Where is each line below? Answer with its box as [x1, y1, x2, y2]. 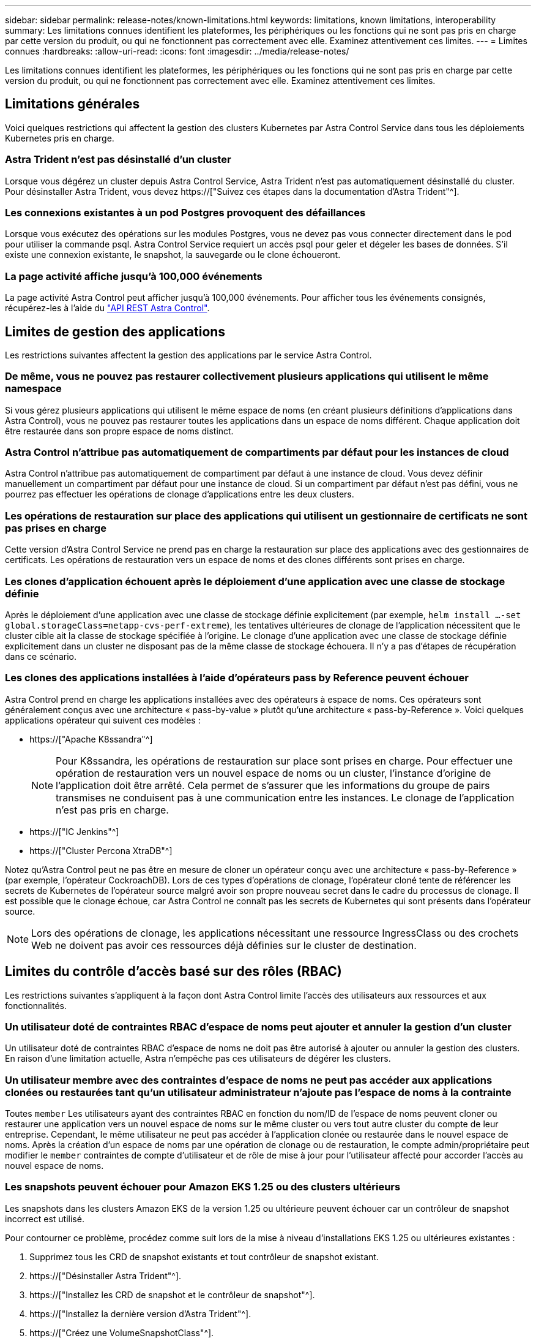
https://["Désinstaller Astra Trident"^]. [29, 1270, 182, 1281]
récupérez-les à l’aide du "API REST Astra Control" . [5, 303, 210, 314]
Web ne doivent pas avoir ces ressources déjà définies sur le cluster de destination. [31, 939, 417, 951]
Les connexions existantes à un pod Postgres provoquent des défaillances [5, 206, 366, 219]
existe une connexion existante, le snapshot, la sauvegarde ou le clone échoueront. [5, 249, 341, 260]
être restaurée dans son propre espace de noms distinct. [5, 425, 234, 436]
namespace [5, 382, 62, 395]
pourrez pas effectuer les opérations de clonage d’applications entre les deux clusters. [5, 489, 354, 500]
